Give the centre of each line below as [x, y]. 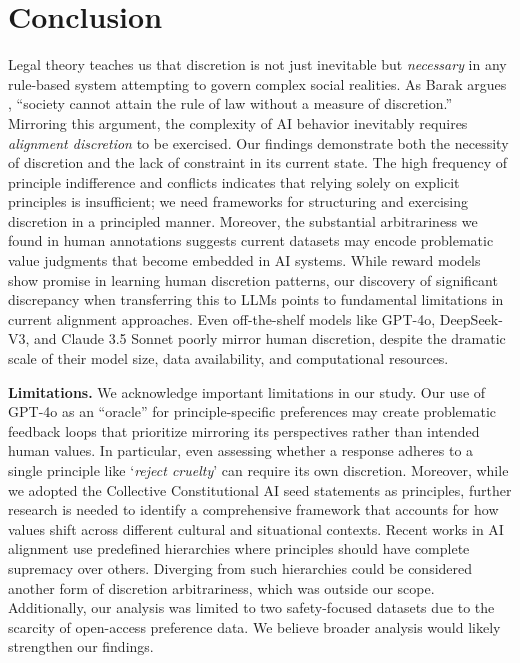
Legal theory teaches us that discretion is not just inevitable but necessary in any [257, 64]
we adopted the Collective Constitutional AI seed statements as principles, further [260, 489]
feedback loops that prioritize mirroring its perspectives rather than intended [244, 430]
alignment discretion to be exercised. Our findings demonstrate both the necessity [258, 142]
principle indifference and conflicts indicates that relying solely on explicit [234, 181]
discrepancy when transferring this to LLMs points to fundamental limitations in [256, 299]
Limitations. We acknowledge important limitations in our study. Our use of [247, 391]
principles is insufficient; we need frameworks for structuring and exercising [238, 201]
